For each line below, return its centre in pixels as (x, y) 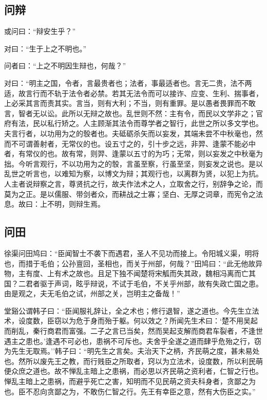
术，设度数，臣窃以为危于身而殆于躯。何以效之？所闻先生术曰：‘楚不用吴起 (131, 321)
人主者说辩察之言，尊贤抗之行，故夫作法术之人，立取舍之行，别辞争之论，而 (133, 183)
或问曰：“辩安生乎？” (40, 31)
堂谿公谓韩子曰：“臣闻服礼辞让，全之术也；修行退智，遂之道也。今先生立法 (132, 310)
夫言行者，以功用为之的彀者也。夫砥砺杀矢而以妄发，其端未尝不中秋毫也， (130, 133)
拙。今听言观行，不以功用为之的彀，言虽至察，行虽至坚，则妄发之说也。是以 (133, 163)
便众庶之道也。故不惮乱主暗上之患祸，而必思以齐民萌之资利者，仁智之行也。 (133, 371)
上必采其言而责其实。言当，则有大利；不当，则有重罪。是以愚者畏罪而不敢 (130, 103)
